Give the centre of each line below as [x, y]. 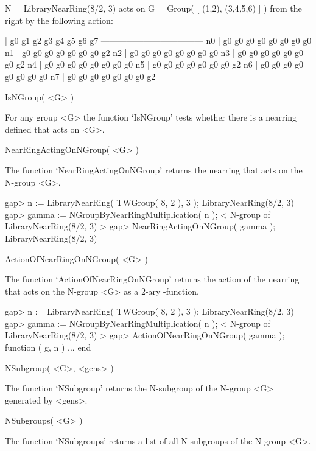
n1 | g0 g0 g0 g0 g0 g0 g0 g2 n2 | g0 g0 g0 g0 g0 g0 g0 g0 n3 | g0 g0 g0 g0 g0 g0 [154, 52]
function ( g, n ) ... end [48, 347]
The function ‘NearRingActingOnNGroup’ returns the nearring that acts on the [154, 170]
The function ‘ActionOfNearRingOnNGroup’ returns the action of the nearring [152, 279]
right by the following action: [59, 20]
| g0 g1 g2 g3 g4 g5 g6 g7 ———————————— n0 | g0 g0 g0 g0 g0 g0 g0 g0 [158, 40]
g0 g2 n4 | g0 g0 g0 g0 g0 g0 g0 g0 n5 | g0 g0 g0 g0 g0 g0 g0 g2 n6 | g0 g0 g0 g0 [154, 64]
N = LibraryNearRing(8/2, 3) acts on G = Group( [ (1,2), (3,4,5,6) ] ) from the [153, 8]
